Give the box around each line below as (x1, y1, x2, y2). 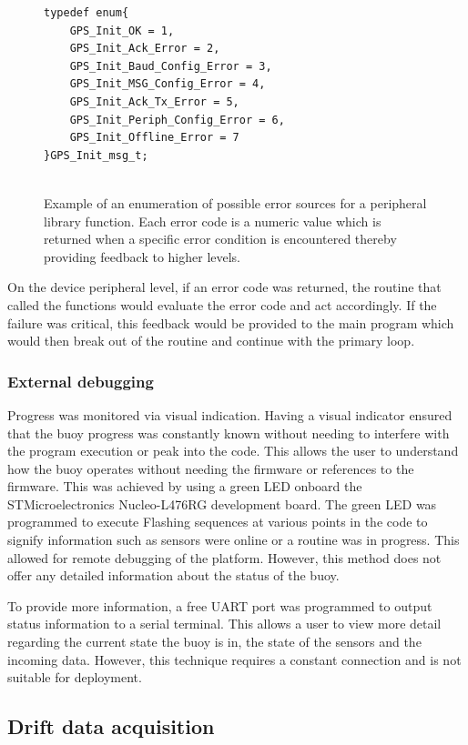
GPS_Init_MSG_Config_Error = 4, (69, 77, 266, 91)
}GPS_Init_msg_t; (44, 148, 148, 162)
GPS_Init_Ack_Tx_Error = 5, (69, 95, 239, 108)
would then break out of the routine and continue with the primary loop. (7, 331, 415, 350)
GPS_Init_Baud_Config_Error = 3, (69, 59, 272, 73)
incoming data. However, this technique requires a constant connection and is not (7, 649, 462, 669)
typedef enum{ (44, 6, 129, 19)
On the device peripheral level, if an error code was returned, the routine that (7, 277, 442, 297)
